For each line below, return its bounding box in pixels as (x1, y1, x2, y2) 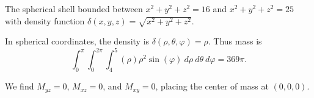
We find (5, 80, 34, 93)
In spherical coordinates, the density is (5, 35, 150, 47)
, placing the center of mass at (155, 80, 269, 93)
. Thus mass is (208, 35, 262, 47)
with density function (5, 14, 85, 27)
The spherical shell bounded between (5, 2, 143, 15)
